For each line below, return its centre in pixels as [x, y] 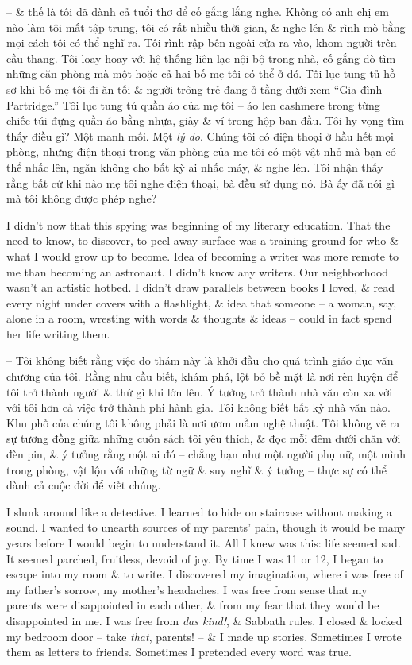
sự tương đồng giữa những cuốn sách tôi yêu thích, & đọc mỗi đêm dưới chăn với [204, 438]
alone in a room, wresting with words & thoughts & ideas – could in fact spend [199, 318]
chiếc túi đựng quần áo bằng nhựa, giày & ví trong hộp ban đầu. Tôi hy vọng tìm [206, 120]
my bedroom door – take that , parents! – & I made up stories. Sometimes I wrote [204, 636]
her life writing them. [58, 333]
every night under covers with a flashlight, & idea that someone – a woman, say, [202, 302]
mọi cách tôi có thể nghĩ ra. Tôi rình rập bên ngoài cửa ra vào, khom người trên [202, 43]
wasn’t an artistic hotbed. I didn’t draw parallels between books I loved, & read [200, 287]
